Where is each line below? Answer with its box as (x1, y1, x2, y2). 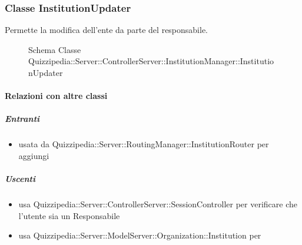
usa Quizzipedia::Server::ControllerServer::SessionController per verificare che (18, 198, 297, 210)
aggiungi (18, 149, 49, 161)
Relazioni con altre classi (5, 90, 108, 102)
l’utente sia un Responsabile (18, 209, 120, 221)
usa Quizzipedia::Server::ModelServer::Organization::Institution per (18, 229, 261, 241)
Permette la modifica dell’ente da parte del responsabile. (5, 24, 208, 36)
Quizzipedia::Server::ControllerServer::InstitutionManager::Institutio (28, 55, 274, 67)
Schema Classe (28, 43, 81, 55)
